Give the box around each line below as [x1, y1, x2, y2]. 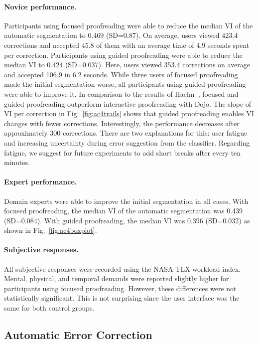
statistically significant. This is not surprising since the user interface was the [4, 293, 240, 303]
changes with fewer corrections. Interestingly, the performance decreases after [4, 118, 240, 128]
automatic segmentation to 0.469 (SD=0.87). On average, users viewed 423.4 [4, 30, 238, 40]
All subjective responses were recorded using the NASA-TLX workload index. [4, 263, 241, 274]
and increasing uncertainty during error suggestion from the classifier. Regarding [4, 137, 250, 148]
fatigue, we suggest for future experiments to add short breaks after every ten [4, 147, 241, 158]
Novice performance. [4, 1, 77, 11]
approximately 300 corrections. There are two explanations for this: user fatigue [4, 128, 248, 138]
